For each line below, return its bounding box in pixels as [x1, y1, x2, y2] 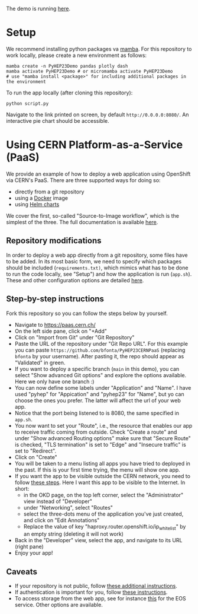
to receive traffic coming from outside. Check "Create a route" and [14, 428, 177, 435]
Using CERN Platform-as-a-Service [6, 138, 183, 152]
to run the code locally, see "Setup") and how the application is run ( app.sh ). [6, 270, 192, 278]
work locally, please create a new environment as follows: [6, 52, 147, 59]
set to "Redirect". [14, 447, 57, 454]
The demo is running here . [6, 5, 71, 12]
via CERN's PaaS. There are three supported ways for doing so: [6, 176, 161, 183]
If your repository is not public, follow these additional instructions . [14, 583, 177, 590]
